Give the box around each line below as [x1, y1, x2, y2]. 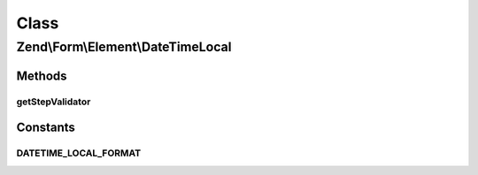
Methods [16, 68, 67, 83]
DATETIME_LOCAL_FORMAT [16, 147, 142, 159]
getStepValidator [16, 95, 91, 108]
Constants [16, 120, 75, 135]
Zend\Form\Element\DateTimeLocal [16, 39, 232, 55]
